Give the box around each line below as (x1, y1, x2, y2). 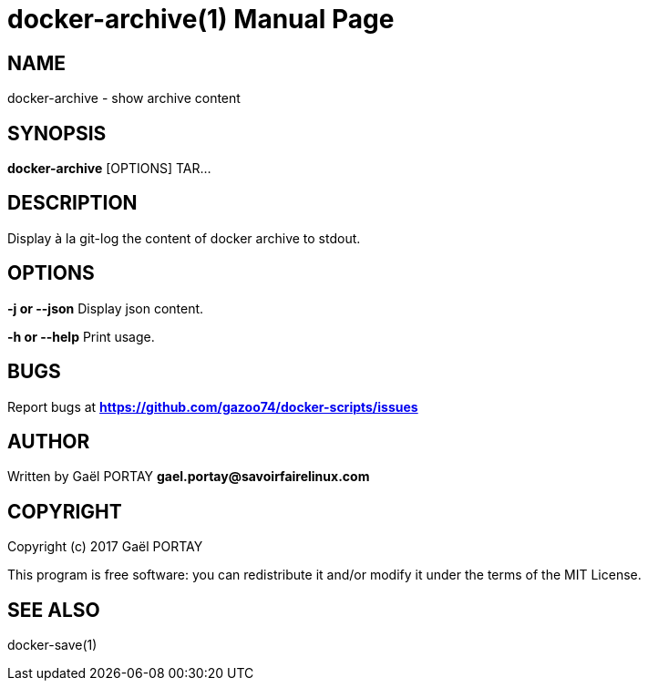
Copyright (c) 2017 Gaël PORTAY (7, 539, 203, 555)
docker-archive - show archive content (7, 90, 241, 107)
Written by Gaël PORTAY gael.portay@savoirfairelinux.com (7, 468, 370, 485)
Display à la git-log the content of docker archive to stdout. (7, 230, 361, 246)
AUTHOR (7, 429, 90, 453)
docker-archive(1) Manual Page (7, 4, 395, 35)
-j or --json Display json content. (7, 300, 204, 316)
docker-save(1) (7, 637, 98, 653)
